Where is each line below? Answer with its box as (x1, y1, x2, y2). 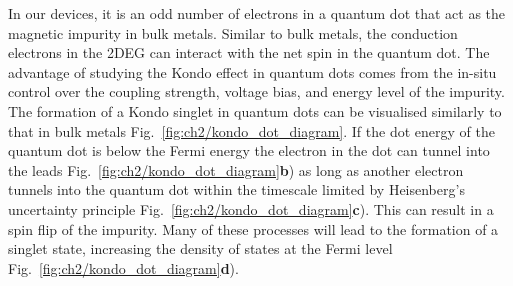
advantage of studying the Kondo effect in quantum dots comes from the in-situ (8, 61, 497, 82)
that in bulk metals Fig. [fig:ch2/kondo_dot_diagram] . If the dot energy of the (8, 120, 495, 141)
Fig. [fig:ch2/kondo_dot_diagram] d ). (8, 257, 239, 278)
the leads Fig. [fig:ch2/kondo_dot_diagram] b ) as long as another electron (8, 159, 464, 180)
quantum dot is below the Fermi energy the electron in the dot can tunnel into (8, 140, 490, 161)
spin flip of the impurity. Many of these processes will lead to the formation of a (8, 218, 499, 239)
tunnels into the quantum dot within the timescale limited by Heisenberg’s (8, 179, 465, 200)
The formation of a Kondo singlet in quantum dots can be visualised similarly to (8, 100, 502, 121)
